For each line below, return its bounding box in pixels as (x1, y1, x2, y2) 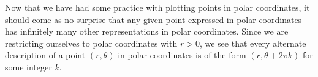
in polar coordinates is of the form (118, 49, 246, 61)
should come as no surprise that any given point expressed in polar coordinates (5, 13, 302, 25)
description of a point (5, 49, 86, 61)
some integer (5, 60, 52, 73)
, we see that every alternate (199, 36, 306, 49)
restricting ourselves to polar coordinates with (5, 36, 178, 49)
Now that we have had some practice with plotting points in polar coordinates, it (5, 1, 310, 13)
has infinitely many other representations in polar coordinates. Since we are (5, 25, 289, 38)
